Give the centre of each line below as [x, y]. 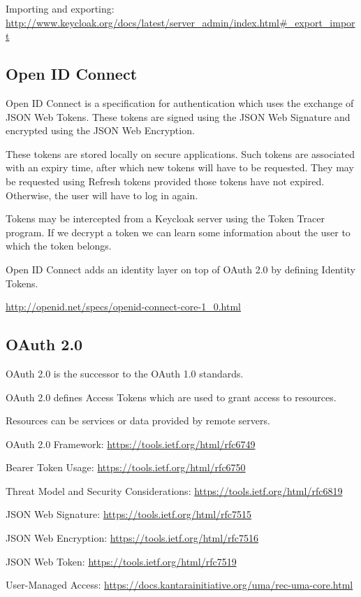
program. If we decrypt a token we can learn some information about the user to [178, 232]
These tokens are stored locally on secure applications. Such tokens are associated [180, 153]
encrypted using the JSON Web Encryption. [100, 130]
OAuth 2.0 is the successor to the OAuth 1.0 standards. [125, 373]
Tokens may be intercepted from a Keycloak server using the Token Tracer [165, 218]
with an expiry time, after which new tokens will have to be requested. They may [180, 167]
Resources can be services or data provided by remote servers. [138, 420]
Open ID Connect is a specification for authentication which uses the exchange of [180, 102]
